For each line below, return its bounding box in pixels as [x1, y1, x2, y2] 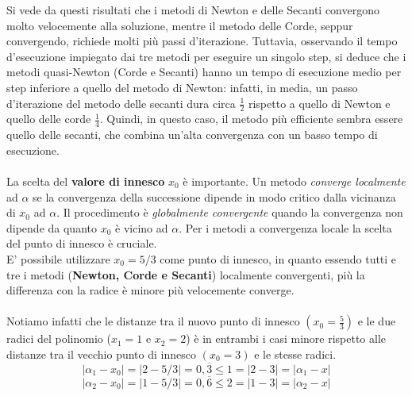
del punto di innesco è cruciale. [6, 235, 157, 252]
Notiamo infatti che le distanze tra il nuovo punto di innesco [6, 313, 300, 329]
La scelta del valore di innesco [6, 173, 165, 189]
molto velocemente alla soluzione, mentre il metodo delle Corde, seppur [6, 17, 353, 33]
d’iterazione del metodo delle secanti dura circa [6, 94, 236, 111]
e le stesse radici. [254, 345, 337, 362]
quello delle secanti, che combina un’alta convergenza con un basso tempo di [6, 126, 378, 143]
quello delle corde [6, 110, 91, 127]
